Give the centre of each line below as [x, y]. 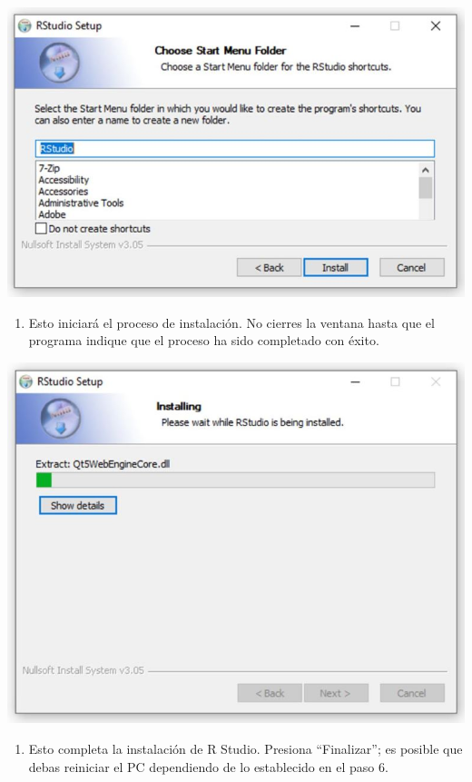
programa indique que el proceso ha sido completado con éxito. [204, 340]
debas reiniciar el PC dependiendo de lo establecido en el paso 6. [208, 766]
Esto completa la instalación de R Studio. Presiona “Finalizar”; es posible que [246, 748]
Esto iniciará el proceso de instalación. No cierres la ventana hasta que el [231, 322]
